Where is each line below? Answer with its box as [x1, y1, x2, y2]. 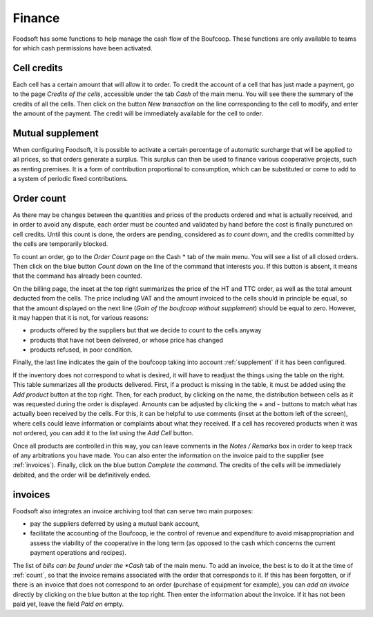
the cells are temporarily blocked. [12, 240, 108, 248]
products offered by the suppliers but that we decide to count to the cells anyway [30, 326, 262, 334]
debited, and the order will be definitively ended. [12, 471, 151, 479]
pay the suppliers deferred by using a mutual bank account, [30, 520, 200, 528]
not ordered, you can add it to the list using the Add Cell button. [12, 429, 193, 437]
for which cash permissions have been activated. [12, 44, 153, 52]
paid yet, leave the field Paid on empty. [12, 600, 124, 608]
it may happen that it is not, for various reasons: [12, 313, 149, 321]
